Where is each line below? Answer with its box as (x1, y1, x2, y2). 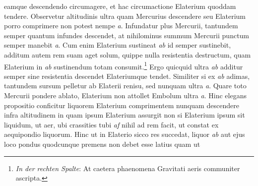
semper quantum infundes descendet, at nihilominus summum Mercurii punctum (4, 30, 250, 40)
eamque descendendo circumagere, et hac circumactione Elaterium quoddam (4, 1, 236, 11)
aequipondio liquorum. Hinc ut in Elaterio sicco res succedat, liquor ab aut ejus (4, 129, 245, 139)
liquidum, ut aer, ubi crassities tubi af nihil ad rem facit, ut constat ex (4, 119, 219, 129)
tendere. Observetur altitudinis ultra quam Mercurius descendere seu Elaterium (4, 10, 246, 21)
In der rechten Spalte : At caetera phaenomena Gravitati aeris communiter (15, 163, 240, 173)
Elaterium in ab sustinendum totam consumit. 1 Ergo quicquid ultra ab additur (4, 60, 243, 71)
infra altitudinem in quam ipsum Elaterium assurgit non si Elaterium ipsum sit (4, 110, 245, 120)
